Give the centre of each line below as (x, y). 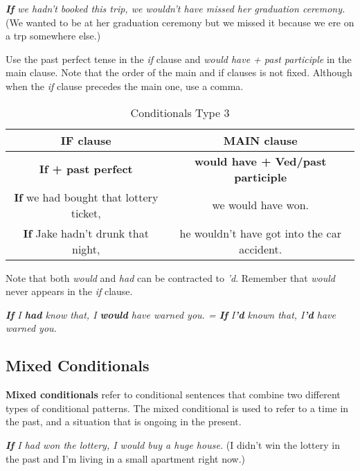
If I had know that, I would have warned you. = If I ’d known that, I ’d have (171, 314)
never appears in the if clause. (69, 291)
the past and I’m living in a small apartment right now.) (125, 458)
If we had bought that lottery (86, 197)
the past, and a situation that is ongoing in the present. (124, 421)
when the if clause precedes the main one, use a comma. (125, 86)
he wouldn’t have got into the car (260, 233)
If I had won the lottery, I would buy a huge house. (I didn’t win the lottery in (173, 444)
